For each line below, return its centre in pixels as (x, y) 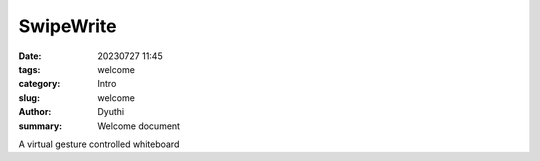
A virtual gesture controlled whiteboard (99, 144)
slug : (29, 97)
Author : (35, 112)
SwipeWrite (67, 26)
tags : (29, 69)
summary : (40, 126)
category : (39, 84)
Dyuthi (111, 112)
